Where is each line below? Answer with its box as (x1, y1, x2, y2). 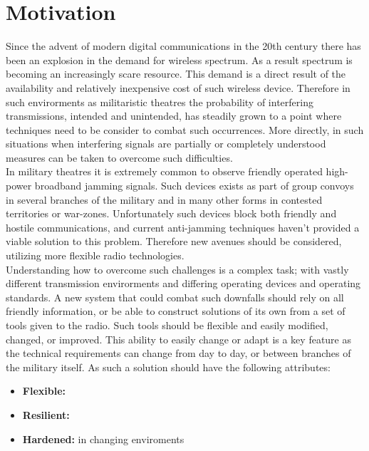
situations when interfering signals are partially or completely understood (6, 136, 326, 151)
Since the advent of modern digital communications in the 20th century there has (6, 38, 361, 53)
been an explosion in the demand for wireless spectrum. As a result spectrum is (6, 52, 353, 67)
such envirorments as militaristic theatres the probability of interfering (6, 94, 313, 109)
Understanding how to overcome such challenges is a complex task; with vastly (6, 261, 349, 276)
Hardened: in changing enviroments (22, 431, 184, 446)
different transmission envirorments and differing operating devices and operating (6, 276, 361, 291)
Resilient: (22, 407, 70, 422)
